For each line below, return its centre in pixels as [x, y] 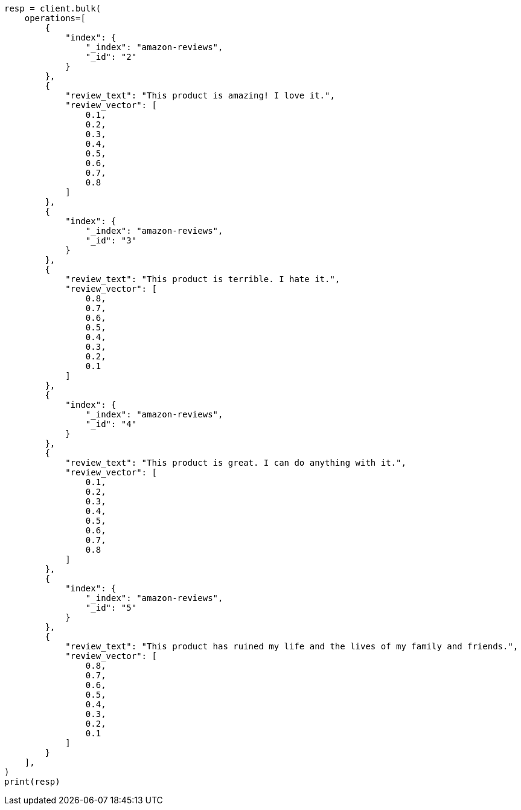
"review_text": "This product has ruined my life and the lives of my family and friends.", [292, 646]
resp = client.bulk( [53, 8]
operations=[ [55, 18]
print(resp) [32, 782]
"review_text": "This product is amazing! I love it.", [200, 95]
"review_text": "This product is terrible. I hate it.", [203, 279]
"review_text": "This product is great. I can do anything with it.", [236, 463]
